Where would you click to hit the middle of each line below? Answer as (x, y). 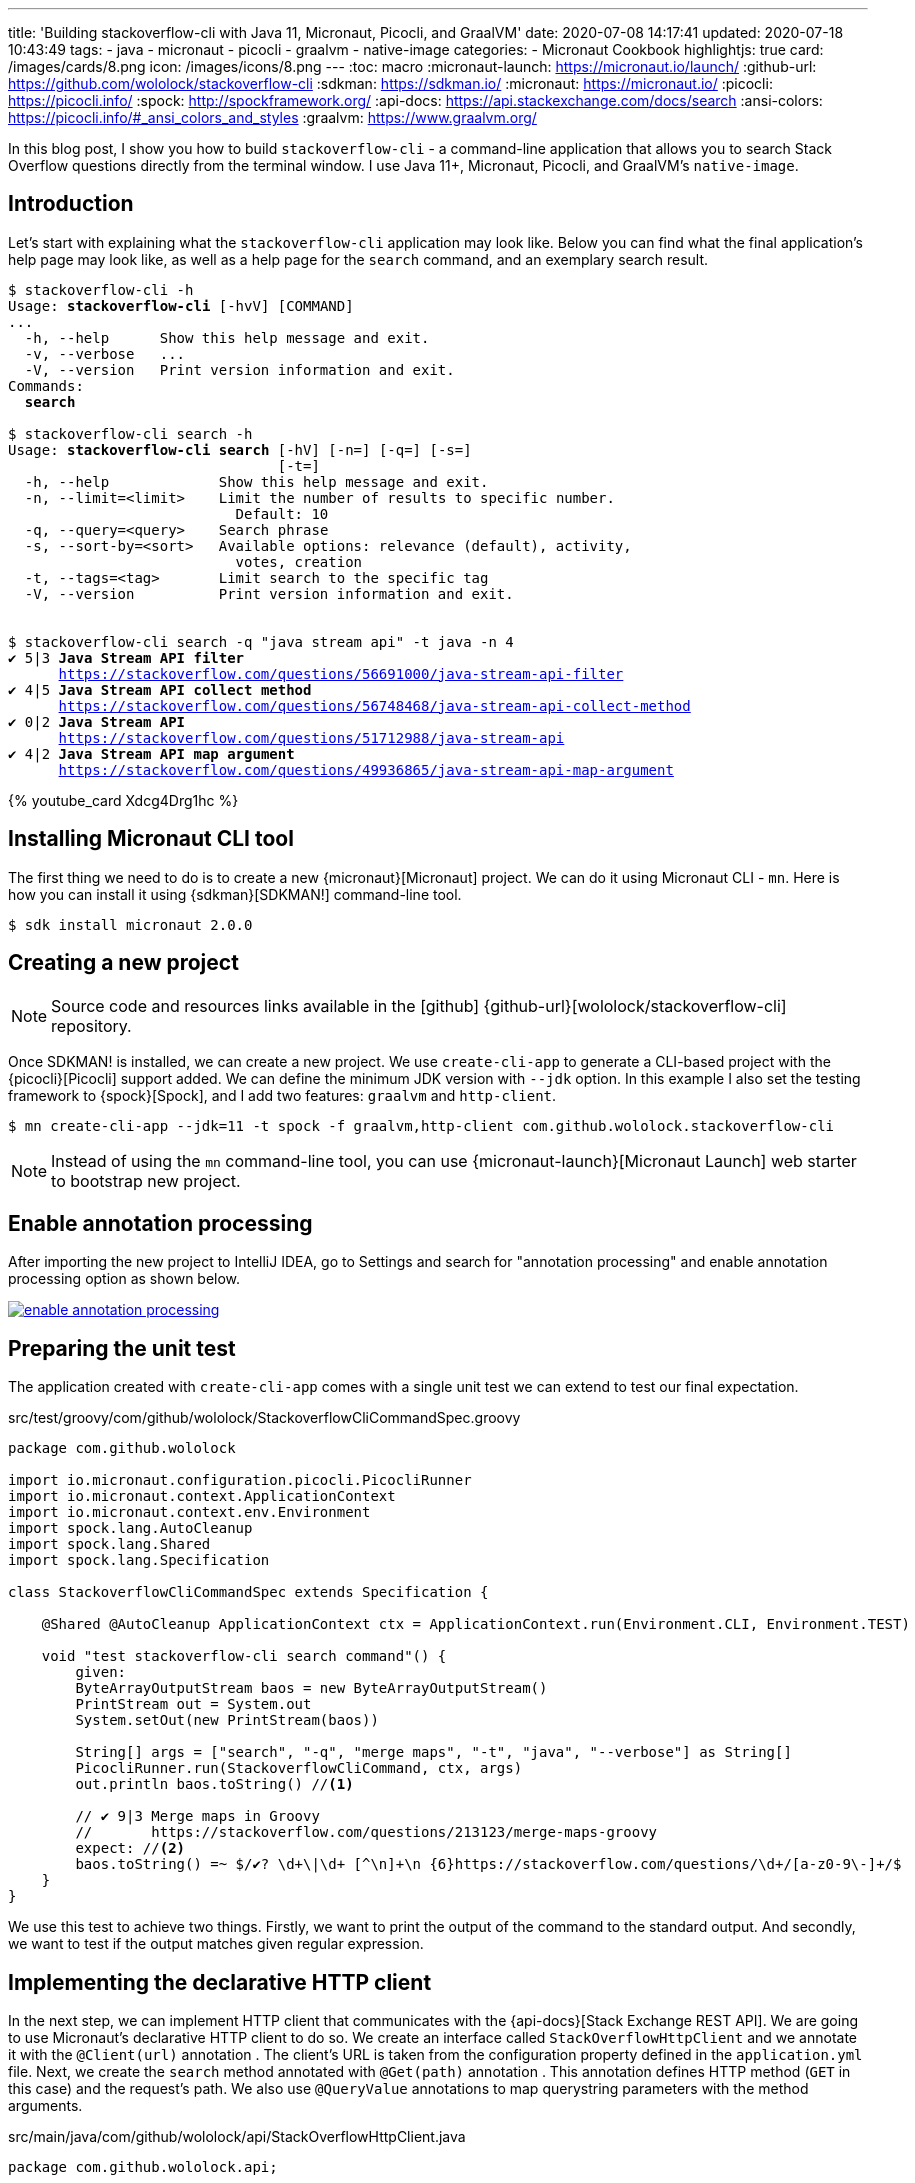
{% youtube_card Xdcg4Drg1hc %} (123, 800)
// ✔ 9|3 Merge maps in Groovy (197, 1816)
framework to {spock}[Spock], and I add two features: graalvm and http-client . (282, 1095)
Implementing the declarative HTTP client (220, 1982)
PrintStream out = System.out (193, 1704)
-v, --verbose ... (105, 353)
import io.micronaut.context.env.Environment (189, 1512)
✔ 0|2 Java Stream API (97, 721)
